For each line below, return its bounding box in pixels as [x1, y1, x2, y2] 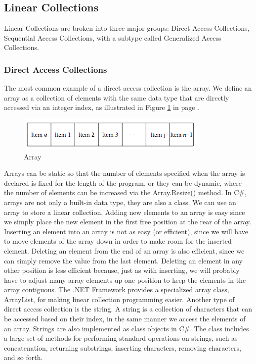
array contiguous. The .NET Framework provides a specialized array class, [4, 284, 229, 295]
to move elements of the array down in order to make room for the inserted [4, 236, 232, 246]
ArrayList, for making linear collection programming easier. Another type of [4, 294, 235, 304]
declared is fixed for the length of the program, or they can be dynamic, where [4, 177, 242, 188]
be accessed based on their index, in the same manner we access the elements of [4, 313, 246, 324]
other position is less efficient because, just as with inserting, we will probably [4, 265, 240, 275]
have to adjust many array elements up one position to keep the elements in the [4, 274, 246, 285]
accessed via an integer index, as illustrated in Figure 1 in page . [4, 102, 199, 112]
